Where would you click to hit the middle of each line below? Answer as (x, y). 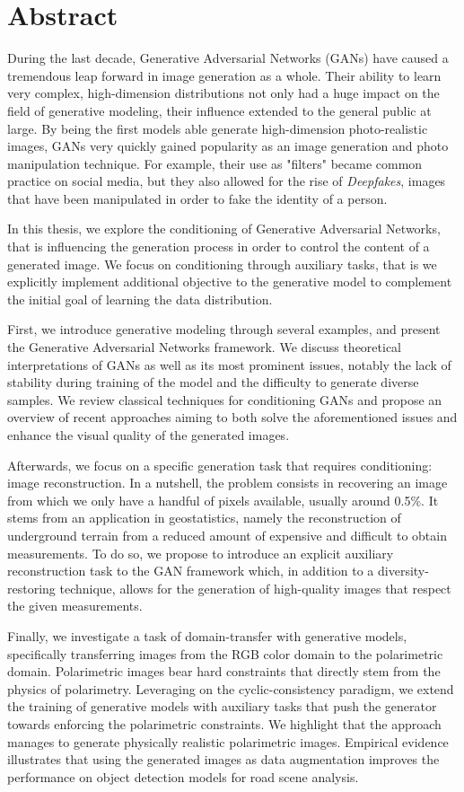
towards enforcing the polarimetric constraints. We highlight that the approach (224, 723)
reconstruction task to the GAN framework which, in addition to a (191, 571)
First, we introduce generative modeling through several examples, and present (224, 329)
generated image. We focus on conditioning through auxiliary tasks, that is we (222, 264)
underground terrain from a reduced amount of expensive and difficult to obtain (227, 535)
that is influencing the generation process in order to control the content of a (219, 246)
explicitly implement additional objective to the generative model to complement (230, 282)
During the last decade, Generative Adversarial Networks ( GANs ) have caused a (228, 58)
